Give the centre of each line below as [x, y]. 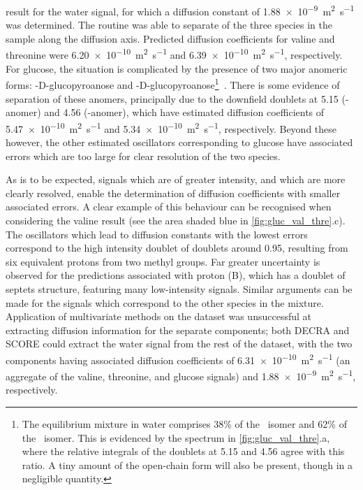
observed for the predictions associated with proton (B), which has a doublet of [176, 275]
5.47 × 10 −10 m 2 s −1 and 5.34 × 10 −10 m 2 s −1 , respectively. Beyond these [171, 127]
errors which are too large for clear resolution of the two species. [143, 156]
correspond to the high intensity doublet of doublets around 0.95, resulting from [177, 248]
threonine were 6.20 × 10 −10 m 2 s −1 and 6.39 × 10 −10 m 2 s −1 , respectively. [174, 54]
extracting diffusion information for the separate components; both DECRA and [178, 330]
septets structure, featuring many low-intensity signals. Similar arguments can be [179, 288]
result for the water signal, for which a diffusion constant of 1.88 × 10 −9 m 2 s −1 [180, 10]
